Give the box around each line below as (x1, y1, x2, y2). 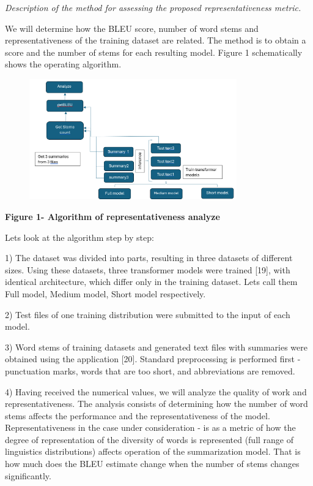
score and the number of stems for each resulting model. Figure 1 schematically (5, 45, 303, 58)
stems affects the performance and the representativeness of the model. (5, 409, 270, 422)
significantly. (5, 469, 51, 482)
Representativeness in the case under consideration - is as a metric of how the (5, 421, 296, 434)
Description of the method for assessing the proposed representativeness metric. (5, 1, 301, 13)
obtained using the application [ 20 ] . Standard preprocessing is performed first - (5, 352, 301, 365)
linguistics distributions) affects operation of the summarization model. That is (5, 445, 301, 458)
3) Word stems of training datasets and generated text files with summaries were (5, 340, 307, 353)
